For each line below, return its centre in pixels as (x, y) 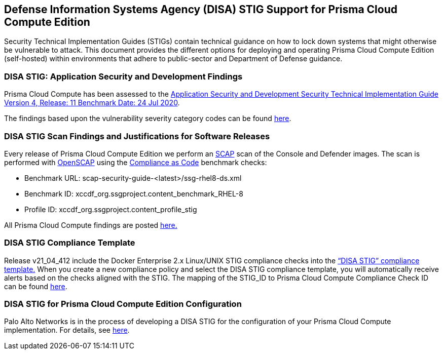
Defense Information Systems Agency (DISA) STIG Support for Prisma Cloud (201, 9)
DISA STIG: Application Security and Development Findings (123, 76)
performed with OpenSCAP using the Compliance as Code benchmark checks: (136, 162)
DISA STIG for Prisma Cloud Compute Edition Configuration (123, 304)
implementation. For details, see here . (67, 330)
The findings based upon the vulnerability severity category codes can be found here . (148, 119)
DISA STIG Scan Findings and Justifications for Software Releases (137, 136)
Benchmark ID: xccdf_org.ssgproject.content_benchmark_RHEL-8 (134, 193)
